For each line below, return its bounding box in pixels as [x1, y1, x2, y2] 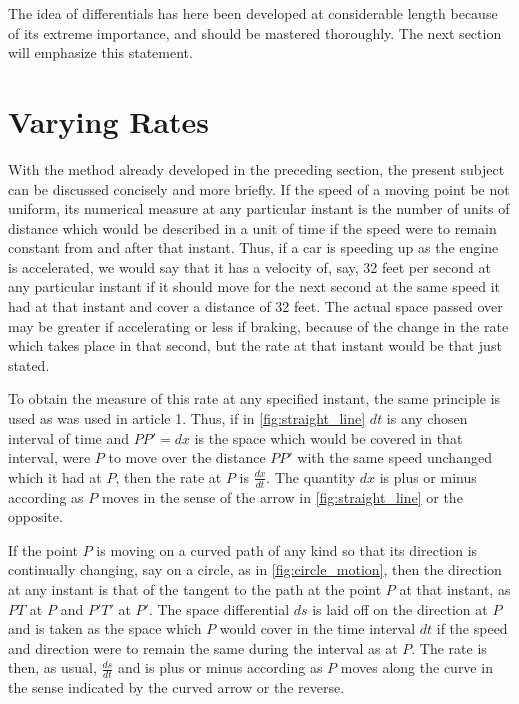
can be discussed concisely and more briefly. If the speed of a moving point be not [8, 178, 510, 199]
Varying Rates [8, 100, 210, 141]
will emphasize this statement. [8, 42, 193, 63]
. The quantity [266, 466, 356, 487]
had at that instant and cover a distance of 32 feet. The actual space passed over [8, 296, 503, 317]
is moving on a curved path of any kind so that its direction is [96, 539, 478, 560]
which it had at [8, 466, 102, 487]
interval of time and [8, 427, 129, 448]
